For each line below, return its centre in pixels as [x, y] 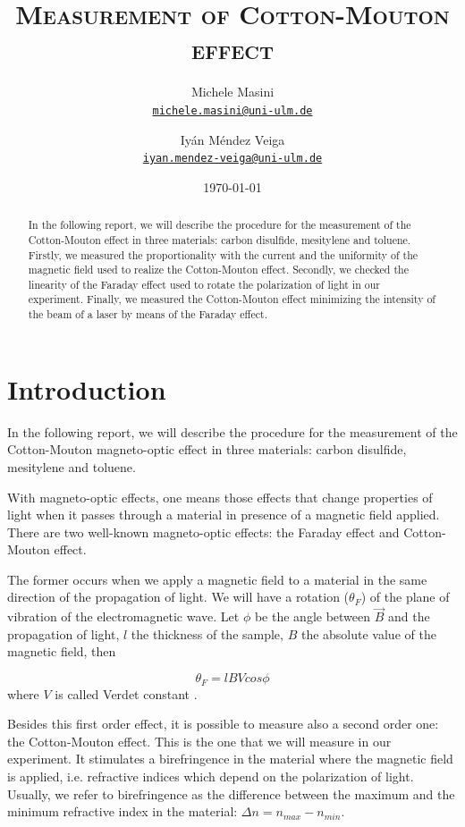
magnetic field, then [62, 651]
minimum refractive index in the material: [123, 811]
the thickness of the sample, [207, 633]
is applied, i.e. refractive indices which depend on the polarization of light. [211, 776]
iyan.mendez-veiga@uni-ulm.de [232, 159]
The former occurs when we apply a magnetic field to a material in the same [217, 579]
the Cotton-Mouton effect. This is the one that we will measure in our [199, 741]
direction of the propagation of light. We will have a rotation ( [178, 597]
